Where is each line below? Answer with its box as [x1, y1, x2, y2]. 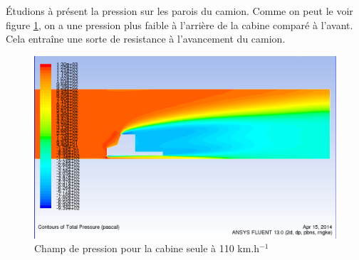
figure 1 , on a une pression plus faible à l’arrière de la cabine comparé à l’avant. [6, 17, 353, 32]
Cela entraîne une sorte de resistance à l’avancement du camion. [6, 31, 286, 46]
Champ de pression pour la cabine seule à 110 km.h [34, 241, 260, 256]
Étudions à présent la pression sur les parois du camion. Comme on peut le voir [6, 4, 353, 18]
